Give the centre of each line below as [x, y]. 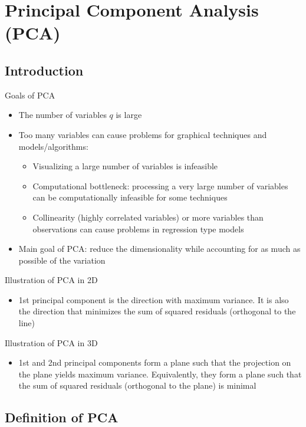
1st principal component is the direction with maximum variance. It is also [154, 299]
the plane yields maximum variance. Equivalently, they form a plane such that [160, 374]
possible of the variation [62, 260]
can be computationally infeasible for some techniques [130, 197]
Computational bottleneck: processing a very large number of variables [160, 185]
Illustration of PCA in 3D [51, 342]
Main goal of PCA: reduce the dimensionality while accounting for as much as [159, 249]
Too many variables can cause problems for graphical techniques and [143, 134]
